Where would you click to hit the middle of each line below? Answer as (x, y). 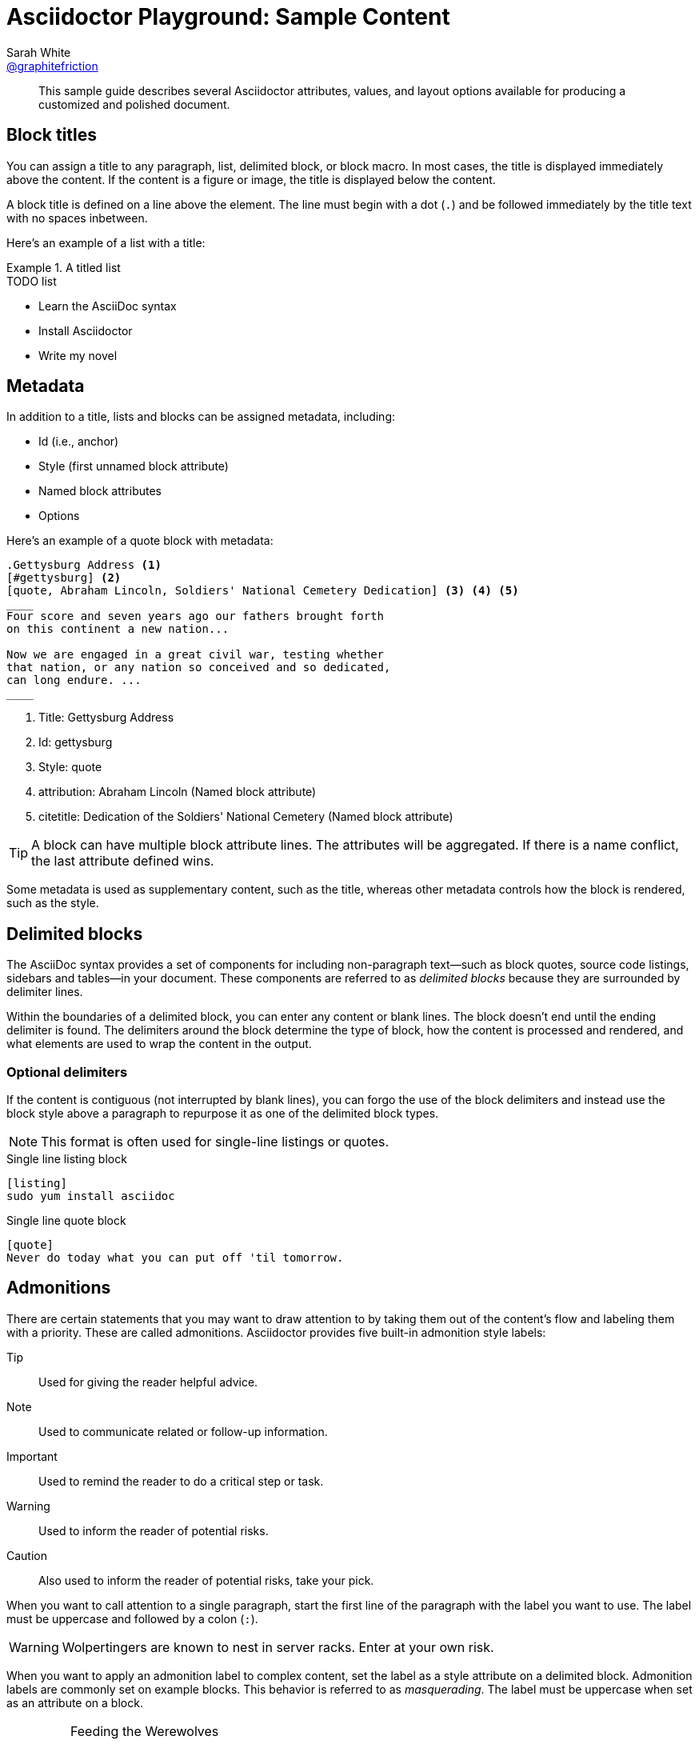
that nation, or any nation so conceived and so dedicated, (199, 668)
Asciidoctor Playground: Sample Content (228, 17)
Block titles (52, 135)
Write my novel (78, 355)
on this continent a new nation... (118, 629)
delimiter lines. (45, 992)
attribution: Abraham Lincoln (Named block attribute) (178, 792)
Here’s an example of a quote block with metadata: (140, 541)
